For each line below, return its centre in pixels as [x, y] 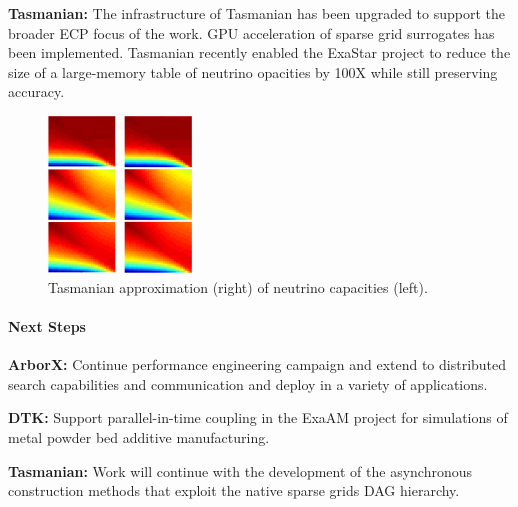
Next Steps [47, 325]
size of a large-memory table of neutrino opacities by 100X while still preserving [253, 71]
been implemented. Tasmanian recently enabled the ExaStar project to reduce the [259, 52]
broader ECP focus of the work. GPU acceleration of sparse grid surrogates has [251, 32]
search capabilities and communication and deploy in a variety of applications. [248, 383]
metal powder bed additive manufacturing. [139, 436]
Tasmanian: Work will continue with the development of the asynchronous [240, 470]
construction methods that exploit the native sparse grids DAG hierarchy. [234, 490]
